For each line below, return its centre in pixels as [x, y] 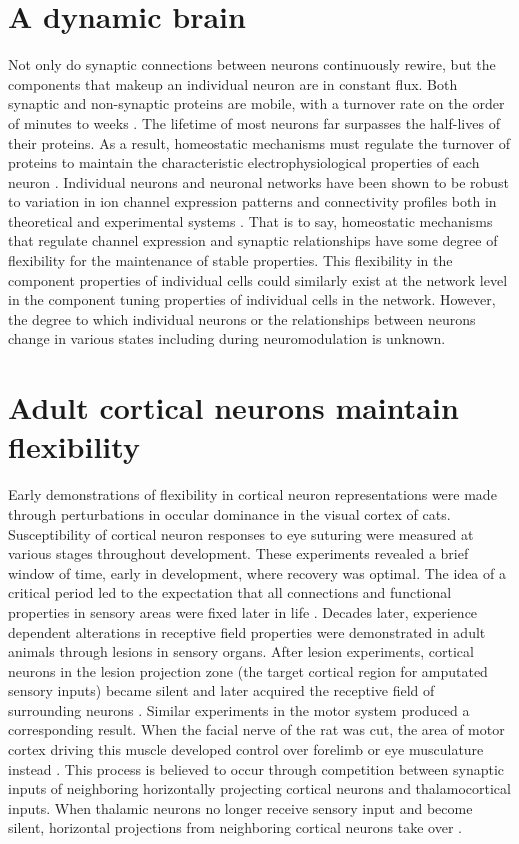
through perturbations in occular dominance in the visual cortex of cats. [229, 513]
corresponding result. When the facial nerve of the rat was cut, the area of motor [256, 729]
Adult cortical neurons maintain [233, 407]
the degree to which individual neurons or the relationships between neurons [242, 318]
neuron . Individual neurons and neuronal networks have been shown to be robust [259, 181]
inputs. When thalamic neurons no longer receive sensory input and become [240, 807]
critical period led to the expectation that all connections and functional [230, 592]
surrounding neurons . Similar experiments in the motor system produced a [239, 709]
